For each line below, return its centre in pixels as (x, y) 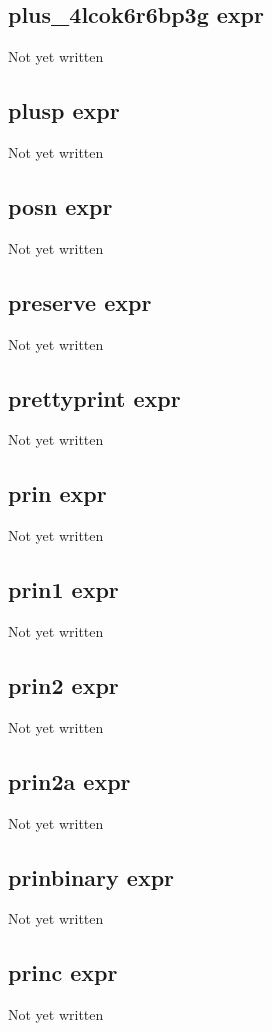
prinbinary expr (91, 876)
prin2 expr (63, 684)
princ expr (63, 972)
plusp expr (64, 110)
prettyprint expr (94, 397)
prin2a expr (69, 780)
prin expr (57, 493)
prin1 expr (63, 589)
